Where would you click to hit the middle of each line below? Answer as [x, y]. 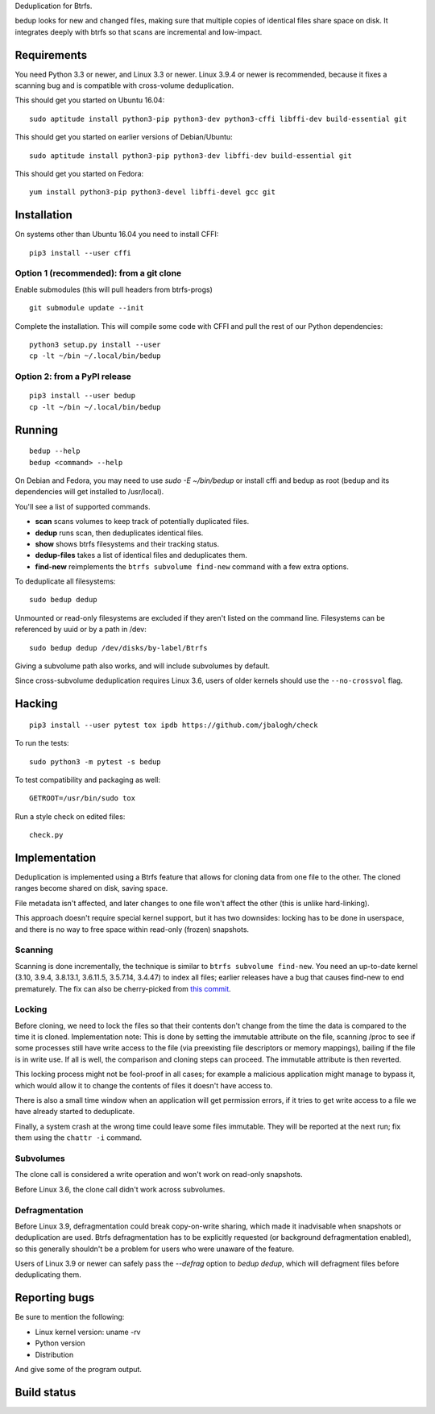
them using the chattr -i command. [79, 1137]
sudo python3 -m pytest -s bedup [95, 761]
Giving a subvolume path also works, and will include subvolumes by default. [142, 666]
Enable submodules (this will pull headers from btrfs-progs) [114, 289]
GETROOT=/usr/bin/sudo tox [83, 798]
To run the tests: [42, 743]
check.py [46, 835]
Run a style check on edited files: [70, 816]
